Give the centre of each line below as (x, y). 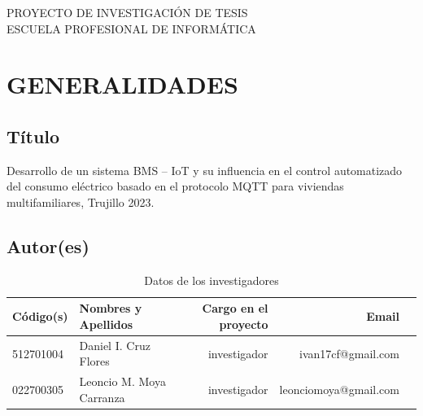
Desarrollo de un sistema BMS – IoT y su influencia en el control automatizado (205, 170)
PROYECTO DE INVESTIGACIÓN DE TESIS (127, 12)
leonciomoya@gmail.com (339, 390)
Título (33, 136)
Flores (94, 361)
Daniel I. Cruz (115, 345)
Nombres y (111, 308)
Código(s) (40, 316)
